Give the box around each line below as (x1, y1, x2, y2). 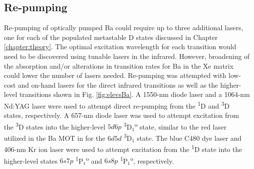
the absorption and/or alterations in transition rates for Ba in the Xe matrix (4, 60, 233, 71)
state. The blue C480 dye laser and (137, 132, 242, 143)
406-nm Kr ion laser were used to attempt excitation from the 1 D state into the (4, 143, 242, 154)
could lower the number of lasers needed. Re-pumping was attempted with (4, 70, 227, 80)
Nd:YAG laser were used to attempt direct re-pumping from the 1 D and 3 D (4, 99, 230, 111)
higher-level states (4, 155, 58, 166)
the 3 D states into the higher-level (4, 120, 106, 131)
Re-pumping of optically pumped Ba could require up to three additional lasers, (4, 22, 243, 33)
